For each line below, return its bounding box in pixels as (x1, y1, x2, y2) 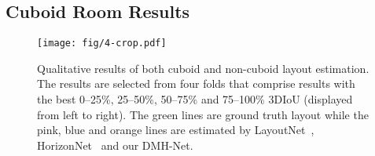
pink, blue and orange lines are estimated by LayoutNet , (37, 122, 314, 138)
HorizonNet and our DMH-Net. (37, 136, 193, 153)
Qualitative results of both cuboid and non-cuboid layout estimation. (37, 60, 369, 76)
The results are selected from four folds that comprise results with (37, 75, 355, 92)
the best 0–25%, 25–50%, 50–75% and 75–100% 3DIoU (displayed (37, 91, 353, 107)
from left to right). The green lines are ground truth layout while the (37, 106, 369, 122)
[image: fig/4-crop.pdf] (37, 38, 167, 49)
